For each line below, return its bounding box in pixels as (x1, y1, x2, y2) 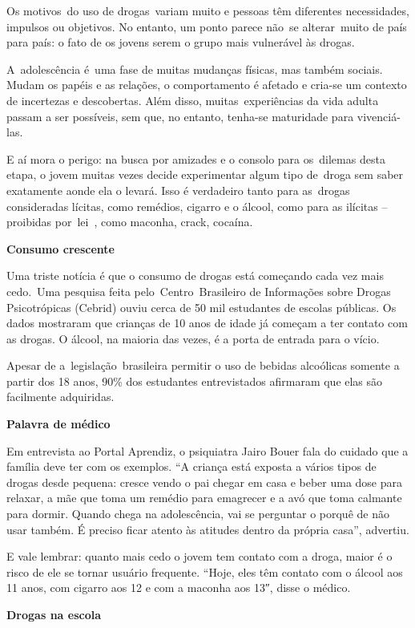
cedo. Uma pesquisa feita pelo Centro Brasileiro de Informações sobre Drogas (6, 282, 391, 299)
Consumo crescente (6, 240, 115, 257)
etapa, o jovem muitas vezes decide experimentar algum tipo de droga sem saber (6, 166, 404, 183)
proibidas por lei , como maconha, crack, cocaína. (6, 213, 253, 230)
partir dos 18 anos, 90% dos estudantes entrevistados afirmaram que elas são (6, 372, 383, 389)
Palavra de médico (6, 415, 111, 432)
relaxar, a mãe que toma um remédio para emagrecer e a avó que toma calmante (6, 489, 402, 506)
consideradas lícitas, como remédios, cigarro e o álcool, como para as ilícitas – (6, 197, 388, 214)
